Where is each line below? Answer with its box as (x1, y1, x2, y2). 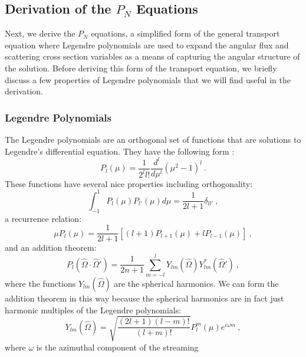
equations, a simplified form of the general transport (91, 27, 280, 40)
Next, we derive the (5, 27, 75, 40)
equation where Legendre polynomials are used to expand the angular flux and (5, 38, 289, 51)
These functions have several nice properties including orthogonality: (5, 177, 253, 189)
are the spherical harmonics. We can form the (114, 277, 279, 289)
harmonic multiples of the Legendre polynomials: (5, 303, 182, 316)
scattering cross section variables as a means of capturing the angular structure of (5, 50, 300, 63)
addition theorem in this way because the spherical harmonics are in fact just (5, 292, 284, 304)
